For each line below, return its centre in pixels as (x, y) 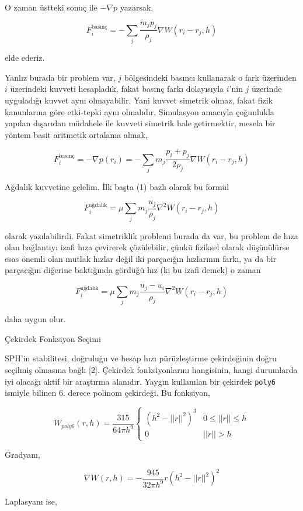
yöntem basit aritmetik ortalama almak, (76, 134)
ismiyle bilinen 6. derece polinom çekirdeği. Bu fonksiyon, (108, 393)
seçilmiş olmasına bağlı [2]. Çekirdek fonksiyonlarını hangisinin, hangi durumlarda (151, 370)
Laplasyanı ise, (31, 501)
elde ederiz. (25, 58)
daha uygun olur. (35, 319)
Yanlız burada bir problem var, (60, 77)
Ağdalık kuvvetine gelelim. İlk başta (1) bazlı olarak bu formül (117, 186)
